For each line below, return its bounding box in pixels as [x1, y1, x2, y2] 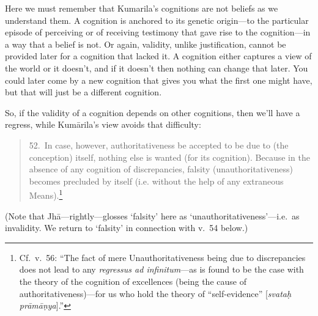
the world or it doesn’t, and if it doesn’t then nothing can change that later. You [5, 61, 308, 74]
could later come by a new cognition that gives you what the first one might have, [5, 73, 312, 86]
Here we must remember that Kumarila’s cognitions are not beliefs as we [5, 2, 278, 14]
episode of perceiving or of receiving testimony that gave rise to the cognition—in [5, 26, 311, 39]
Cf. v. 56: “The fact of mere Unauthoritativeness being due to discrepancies [19, 251, 306, 263]
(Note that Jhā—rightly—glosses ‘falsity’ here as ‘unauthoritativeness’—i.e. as [5, 209, 300, 222]
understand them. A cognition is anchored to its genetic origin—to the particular [5, 13, 309, 26]
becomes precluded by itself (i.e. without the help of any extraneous [29, 174, 284, 187]
